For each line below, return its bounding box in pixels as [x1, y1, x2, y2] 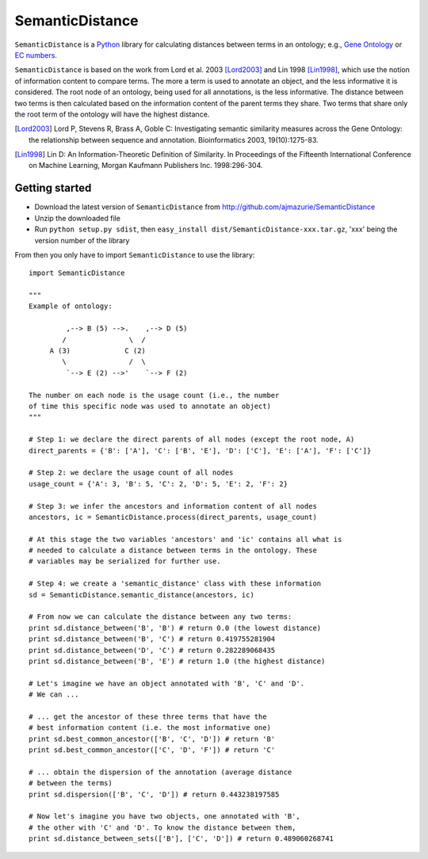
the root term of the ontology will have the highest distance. [14, 109, 210, 119]
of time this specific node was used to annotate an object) [29, 402, 271, 410]
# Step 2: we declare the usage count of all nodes [29, 468, 234, 477]
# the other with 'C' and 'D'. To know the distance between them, [29, 823, 296, 832]
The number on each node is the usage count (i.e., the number [29, 391, 280, 399]
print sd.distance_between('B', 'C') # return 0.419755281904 [29, 635, 276, 643]
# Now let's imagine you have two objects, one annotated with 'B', [29, 812, 300, 821]
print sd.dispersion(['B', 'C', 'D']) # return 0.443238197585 [29, 789, 280, 799]
